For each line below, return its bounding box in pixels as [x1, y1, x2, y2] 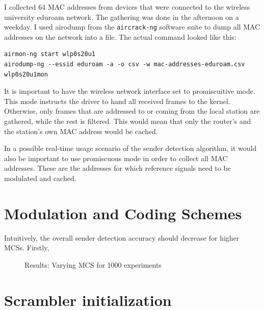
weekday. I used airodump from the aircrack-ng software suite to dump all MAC [4, 21, 260, 32]
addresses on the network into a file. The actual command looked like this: [4, 31, 236, 42]
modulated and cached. [4, 172, 76, 183]
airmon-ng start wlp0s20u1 [4, 50, 95, 58]
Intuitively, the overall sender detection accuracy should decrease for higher [4, 232, 240, 243]
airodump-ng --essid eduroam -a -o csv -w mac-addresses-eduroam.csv [4, 61, 245, 68]
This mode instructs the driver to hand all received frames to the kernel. [4, 95, 230, 106]
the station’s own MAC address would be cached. [4, 125, 158, 136]
